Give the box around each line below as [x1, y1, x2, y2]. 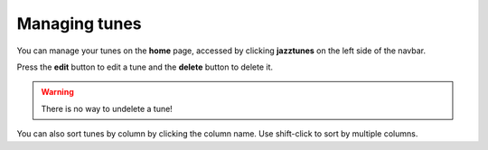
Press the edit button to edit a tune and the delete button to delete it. [16, 61, 274, 72]
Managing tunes [16, 14, 142, 33]
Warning [41, 87, 74, 98]
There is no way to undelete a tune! [41, 103, 174, 114]
